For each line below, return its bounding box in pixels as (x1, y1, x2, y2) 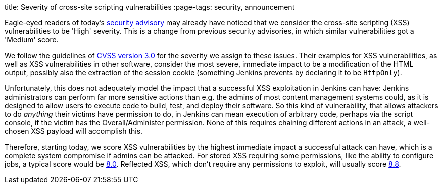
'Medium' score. (5, 35, 59, 44)
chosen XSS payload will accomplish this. (5, 127, 143, 135)
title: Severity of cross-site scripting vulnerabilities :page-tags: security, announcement (5, 3, 295, 11)
